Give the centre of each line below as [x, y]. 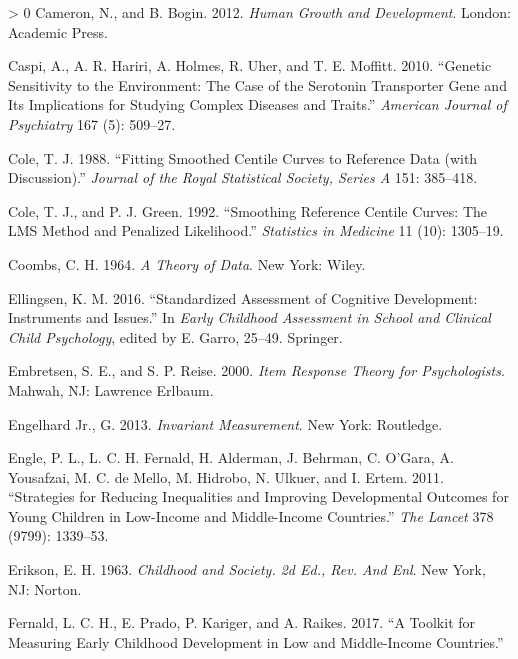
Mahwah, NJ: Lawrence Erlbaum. [111, 389]
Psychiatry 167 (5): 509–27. [92, 123]
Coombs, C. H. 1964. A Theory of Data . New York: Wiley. [187, 263]
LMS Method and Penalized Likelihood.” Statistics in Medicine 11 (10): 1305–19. [256, 230]
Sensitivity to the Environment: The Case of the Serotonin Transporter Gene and [257, 84]
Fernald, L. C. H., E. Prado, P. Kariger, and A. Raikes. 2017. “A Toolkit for [242, 622]
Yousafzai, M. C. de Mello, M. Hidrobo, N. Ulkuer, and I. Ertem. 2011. [226, 476]
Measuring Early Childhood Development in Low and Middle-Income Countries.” [256, 641]
